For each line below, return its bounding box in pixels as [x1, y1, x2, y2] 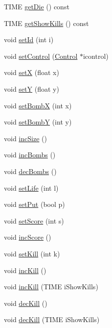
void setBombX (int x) [4, 100, 72, 110]
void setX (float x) [4, 67, 59, 77]
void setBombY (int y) [4, 117, 72, 127]
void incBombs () [4, 150, 56, 160]
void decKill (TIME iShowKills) [4, 314, 100, 325]
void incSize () [4, 133, 47, 143]
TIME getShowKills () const [4, 18, 89, 28]
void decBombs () [4, 166, 57, 176]
